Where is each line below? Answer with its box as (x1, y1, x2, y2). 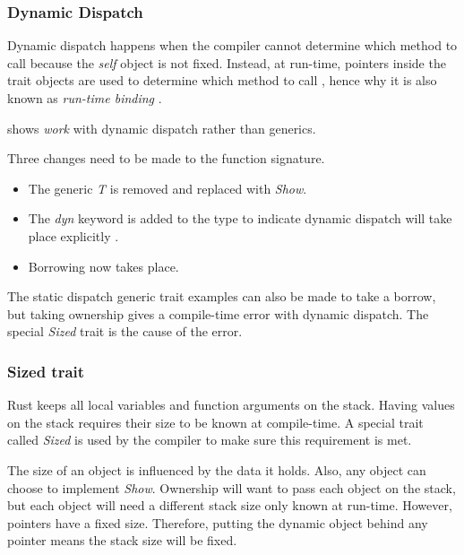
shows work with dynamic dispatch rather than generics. (7, 118, 316, 137)
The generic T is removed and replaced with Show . (28, 178, 307, 197)
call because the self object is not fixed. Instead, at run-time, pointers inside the (7, 53, 446, 72)
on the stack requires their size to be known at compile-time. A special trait (7, 412, 424, 431)
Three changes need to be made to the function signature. (7, 149, 325, 168)
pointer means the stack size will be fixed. (7, 531, 237, 550)
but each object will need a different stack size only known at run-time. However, (7, 496, 452, 515)
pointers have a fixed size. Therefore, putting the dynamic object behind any (7, 513, 428, 532)
